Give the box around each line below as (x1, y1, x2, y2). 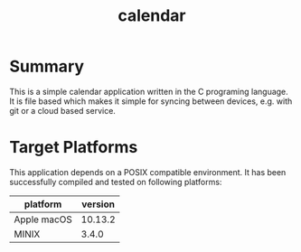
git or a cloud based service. (9, 105, 116, 116)
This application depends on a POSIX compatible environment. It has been (9, 166, 287, 177)
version (80, 198, 116, 210)
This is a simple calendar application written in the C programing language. (9, 86, 289, 97)
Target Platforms (9, 137, 138, 158)
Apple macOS (14, 213, 72, 226)
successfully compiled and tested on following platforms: (9, 176, 222, 187)
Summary (9, 56, 84, 77)
